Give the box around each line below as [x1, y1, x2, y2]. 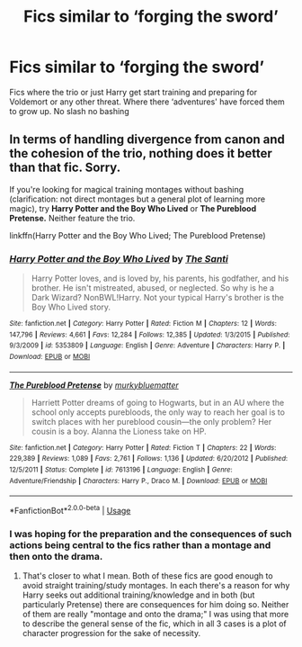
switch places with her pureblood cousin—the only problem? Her [31, 416, 272, 427]
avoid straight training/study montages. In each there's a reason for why [22, 580, 290, 591]
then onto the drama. [9, 550, 103, 562]
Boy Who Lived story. [31, 301, 111, 312]
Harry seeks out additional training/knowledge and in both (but [22, 589, 255, 600]
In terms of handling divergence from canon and [9, 132, 286, 148]
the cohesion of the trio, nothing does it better [9, 146, 272, 161]
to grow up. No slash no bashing [9, 105, 129, 116]
